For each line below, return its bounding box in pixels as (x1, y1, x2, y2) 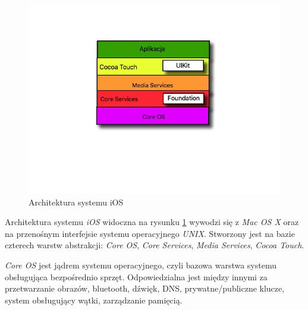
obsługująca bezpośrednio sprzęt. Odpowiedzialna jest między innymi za (5, 270, 268, 283)
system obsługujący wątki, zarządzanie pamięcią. (5, 293, 183, 306)
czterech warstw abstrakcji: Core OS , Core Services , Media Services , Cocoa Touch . (5, 239, 304, 251)
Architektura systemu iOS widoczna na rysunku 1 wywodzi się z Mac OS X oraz (5, 216, 299, 228)
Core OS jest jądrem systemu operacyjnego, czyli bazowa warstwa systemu (5, 258, 276, 271)
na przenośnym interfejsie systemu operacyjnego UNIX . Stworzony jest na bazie (5, 227, 295, 239)
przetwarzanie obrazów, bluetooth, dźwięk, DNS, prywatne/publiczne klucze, (5, 282, 285, 295)
